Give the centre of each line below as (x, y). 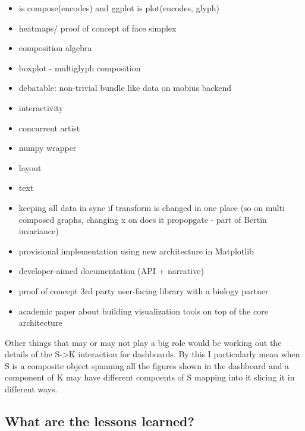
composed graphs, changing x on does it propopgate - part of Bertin (143, 219)
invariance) (39, 231)
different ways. (31, 389)
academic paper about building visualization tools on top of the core (143, 311)
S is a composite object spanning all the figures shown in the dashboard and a (147, 365)
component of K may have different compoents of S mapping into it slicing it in (150, 377)
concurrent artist (49, 128)
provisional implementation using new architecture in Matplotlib (136, 251)
